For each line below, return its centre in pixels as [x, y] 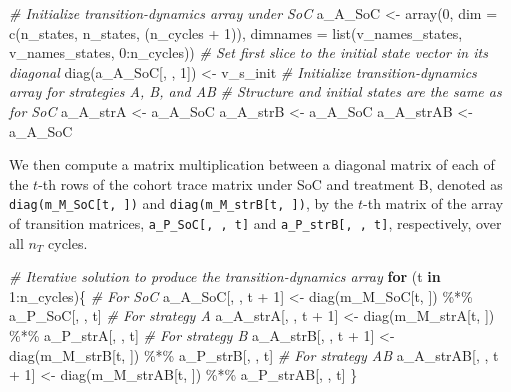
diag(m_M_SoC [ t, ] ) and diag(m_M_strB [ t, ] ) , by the [181, 203]
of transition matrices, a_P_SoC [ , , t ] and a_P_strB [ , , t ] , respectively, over [255, 223]
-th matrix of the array [433, 203]
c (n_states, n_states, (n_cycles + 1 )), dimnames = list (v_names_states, [236, 32]
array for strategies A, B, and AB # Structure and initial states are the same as [255, 91]
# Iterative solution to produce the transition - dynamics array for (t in [225, 276]
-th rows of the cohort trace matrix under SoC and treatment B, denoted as [270, 183]
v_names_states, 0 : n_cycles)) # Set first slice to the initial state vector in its [248, 52]
